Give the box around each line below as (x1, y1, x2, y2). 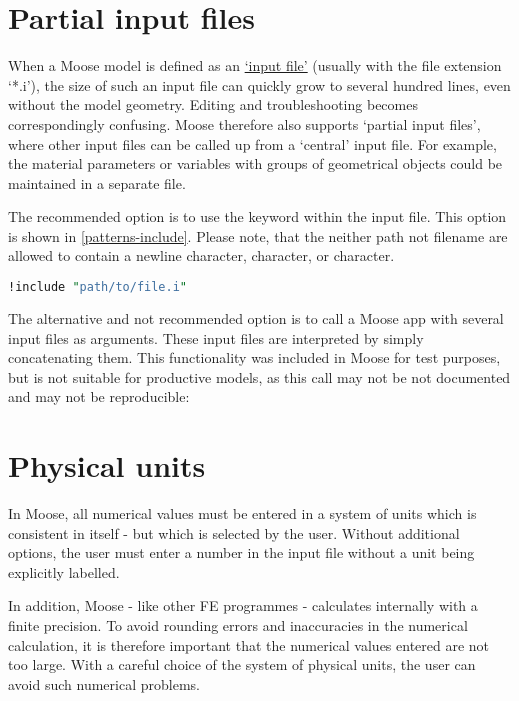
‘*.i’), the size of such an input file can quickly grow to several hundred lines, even (8, 74, 511, 95)
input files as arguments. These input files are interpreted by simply (8, 327, 424, 348)
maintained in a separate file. (8, 172, 186, 193)
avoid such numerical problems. (8, 673, 200, 694)
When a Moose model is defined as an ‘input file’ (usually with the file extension (8, 55, 502, 76)
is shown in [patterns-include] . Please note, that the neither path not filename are (8, 225, 508, 246)
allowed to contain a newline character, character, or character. (8, 245, 395, 266)
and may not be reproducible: (8, 386, 190, 407)
